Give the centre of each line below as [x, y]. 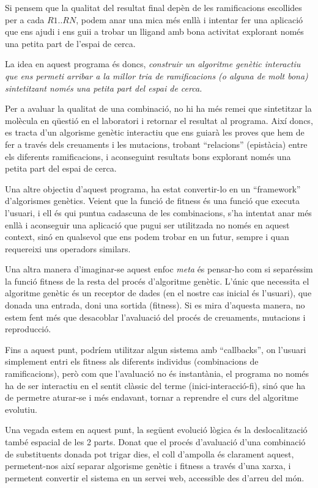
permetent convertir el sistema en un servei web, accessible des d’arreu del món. [155, 477]
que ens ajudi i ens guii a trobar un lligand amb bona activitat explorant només [154, 31]
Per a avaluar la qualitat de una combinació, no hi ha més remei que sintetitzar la [158, 108]
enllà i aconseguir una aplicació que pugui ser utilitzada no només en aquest [147, 224]
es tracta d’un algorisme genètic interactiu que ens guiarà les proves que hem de [155, 132]
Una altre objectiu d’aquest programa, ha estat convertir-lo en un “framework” [153, 188]
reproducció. [28, 329]
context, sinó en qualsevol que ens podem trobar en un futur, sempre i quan [147, 237]
